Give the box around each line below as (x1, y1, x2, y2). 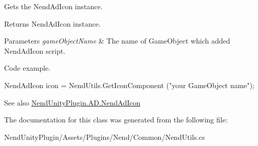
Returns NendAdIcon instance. (4, 18, 101, 29)
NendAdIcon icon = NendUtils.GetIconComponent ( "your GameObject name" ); (4, 79, 255, 90)
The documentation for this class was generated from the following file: (4, 114, 228, 125)
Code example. (4, 62, 51, 73)
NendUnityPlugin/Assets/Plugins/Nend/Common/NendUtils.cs (4, 131, 205, 142)
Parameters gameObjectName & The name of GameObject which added (4, 35, 230, 46)
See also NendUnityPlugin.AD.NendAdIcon (4, 97, 140, 108)
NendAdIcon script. (4, 45, 66, 56)
